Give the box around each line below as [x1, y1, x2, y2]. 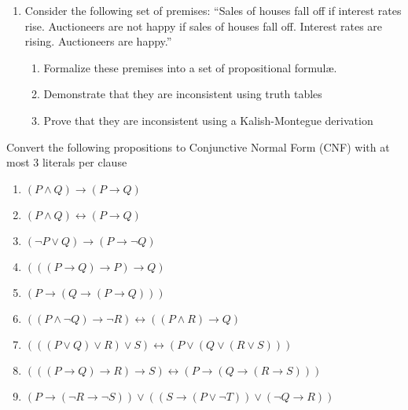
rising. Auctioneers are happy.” [24, 33, 172, 49]
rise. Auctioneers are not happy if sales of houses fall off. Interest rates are [24, 17, 383, 34]
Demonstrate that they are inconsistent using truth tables [43, 86, 322, 102]
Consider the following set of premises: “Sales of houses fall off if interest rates [24, 2, 402, 18]
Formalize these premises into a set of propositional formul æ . [43, 59, 337, 75]
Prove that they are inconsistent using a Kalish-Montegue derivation [43, 112, 373, 128]
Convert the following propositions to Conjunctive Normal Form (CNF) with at [6, 138, 390, 155]
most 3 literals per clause [6, 154, 127, 170]
